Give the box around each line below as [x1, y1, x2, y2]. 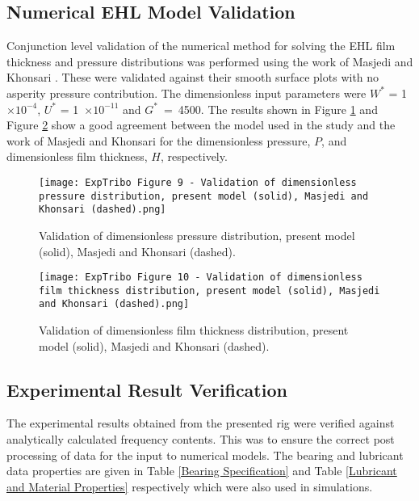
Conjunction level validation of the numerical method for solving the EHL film [6, 37, 396, 54]
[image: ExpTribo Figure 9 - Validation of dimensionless [39, 176, 357, 188]
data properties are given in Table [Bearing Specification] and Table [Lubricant [6, 462, 397, 479]
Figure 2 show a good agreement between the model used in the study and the [6, 116, 396, 133]
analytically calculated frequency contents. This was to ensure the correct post [6, 431, 395, 448]
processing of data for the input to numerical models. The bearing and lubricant [6, 446, 404, 463]
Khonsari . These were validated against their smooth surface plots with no [6, 69, 379, 86]
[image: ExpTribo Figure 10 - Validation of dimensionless [39, 272, 362, 284]
